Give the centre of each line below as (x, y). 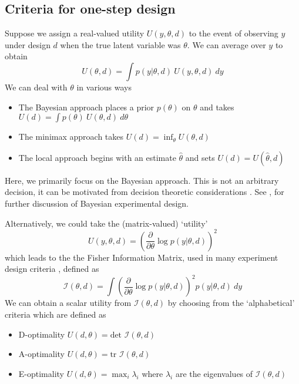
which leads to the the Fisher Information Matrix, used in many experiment (142, 257)
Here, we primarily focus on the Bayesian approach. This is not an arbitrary (142, 180)
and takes (217, 107)
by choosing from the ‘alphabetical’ (231, 303)
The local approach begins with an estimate (97, 157)
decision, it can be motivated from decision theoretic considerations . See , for (145, 192)
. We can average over (226, 44)
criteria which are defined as (56, 314)
